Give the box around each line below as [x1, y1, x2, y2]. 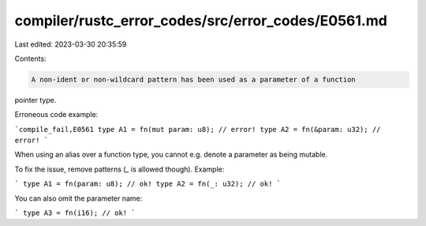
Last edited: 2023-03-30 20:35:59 [14, 40, 127, 49]
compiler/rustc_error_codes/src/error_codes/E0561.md [14, 12, 388, 29]
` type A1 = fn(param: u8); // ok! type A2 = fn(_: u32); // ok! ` [14, 179, 282, 189]
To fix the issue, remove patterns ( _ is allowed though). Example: [14, 164, 225, 174]
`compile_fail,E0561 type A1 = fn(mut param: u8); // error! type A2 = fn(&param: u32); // [14, 125, 381, 134]
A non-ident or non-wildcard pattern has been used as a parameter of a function [31, 75, 357, 84]
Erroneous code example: [14, 110, 99, 119]
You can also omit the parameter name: [14, 194, 143, 203]
